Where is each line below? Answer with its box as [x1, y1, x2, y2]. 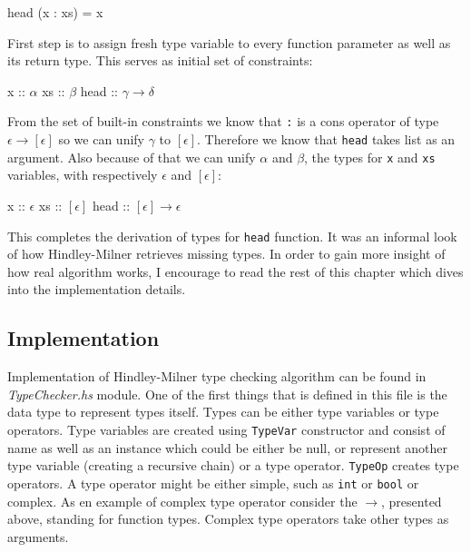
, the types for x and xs [304, 147, 436, 166]
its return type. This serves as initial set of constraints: [7, 51, 313, 70]
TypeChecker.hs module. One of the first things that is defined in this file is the [7, 384, 447, 403]
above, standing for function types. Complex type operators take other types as [7, 509, 449, 528]
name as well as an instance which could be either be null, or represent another [7, 438, 448, 457]
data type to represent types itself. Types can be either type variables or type [7, 402, 439, 421]
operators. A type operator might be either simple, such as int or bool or [7, 473, 419, 492]
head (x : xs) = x [7, 3, 103, 21]
